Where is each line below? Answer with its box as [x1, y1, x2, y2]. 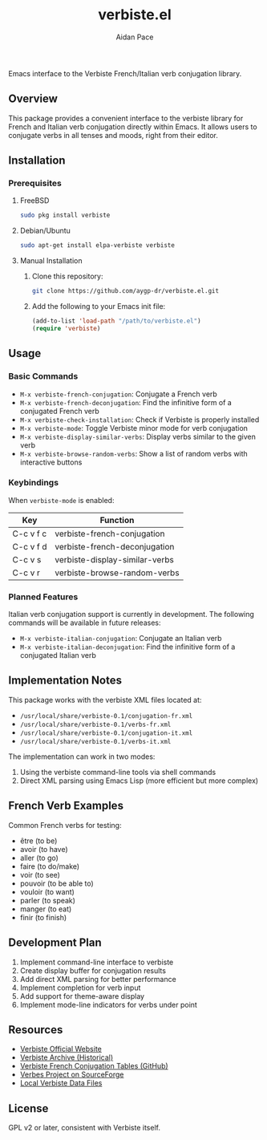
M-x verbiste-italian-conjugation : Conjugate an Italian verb [19, 634, 222, 643]
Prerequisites [8, 178, 62, 189]
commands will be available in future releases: [8, 618, 161, 627]
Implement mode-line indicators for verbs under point [19, 1000, 198, 1009]
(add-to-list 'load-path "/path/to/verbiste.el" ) [31, 317, 202, 326]
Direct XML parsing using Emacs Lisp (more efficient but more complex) [19, 776, 259, 785]
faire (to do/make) [19, 861, 80, 871]
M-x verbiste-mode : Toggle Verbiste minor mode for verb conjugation [19, 423, 249, 432]
